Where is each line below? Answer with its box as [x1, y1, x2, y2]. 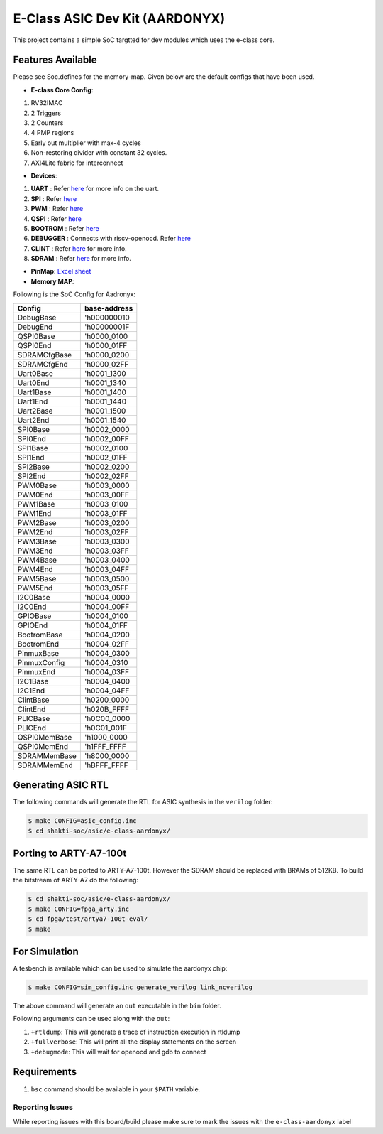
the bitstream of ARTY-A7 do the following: [13, 876, 138, 885]
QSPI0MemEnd [17, 741, 69, 751]
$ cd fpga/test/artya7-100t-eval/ [28, 915, 148, 923]
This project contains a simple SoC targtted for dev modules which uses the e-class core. [13, 36, 275, 44]
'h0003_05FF [84, 583, 129, 593]
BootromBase [17, 630, 63, 639]
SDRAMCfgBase [17, 350, 72, 360]
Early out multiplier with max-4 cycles [30, 139, 141, 147]
